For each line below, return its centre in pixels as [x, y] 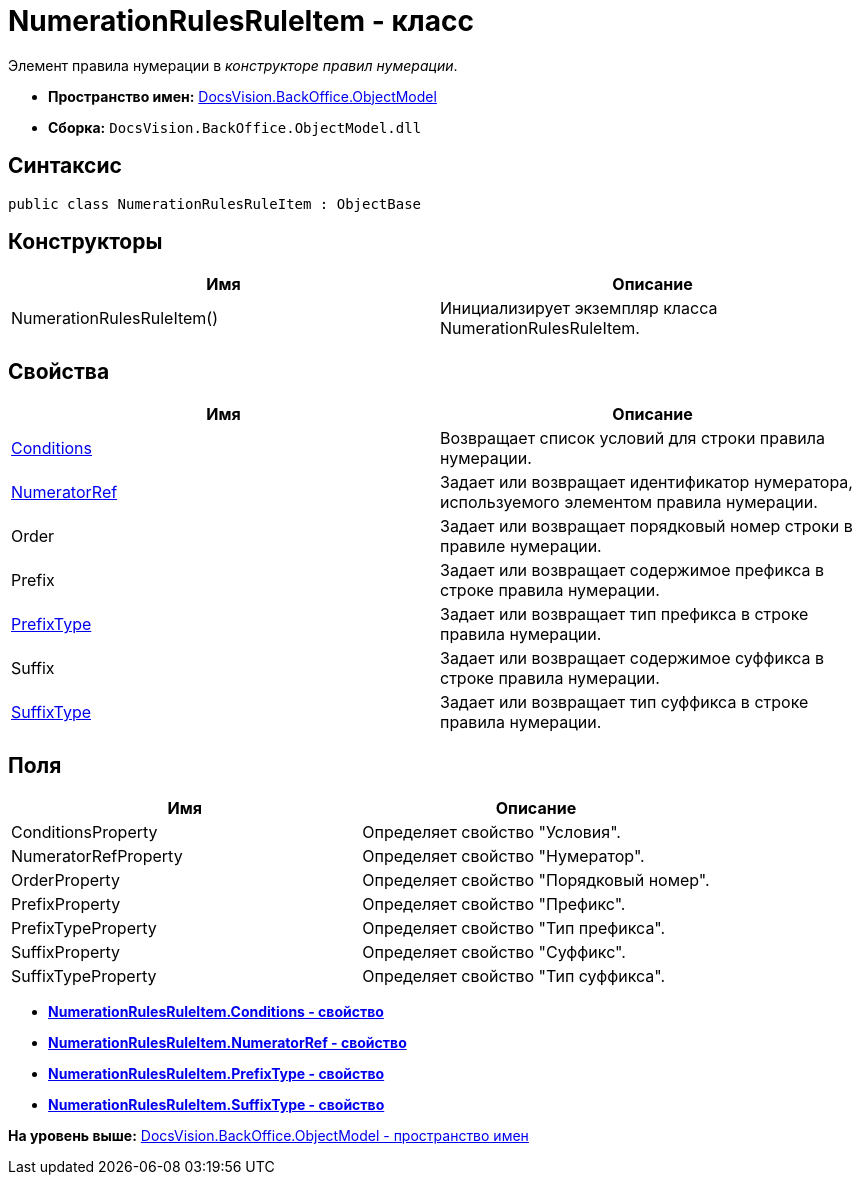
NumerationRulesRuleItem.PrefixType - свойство [216, 1074]
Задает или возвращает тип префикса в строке [624, 614]
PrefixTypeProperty [84, 928]
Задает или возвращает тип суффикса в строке [624, 702]
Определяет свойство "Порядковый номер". [536, 880]
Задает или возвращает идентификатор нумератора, [646, 482]
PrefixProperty [66, 904]
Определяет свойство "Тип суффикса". [514, 976]
